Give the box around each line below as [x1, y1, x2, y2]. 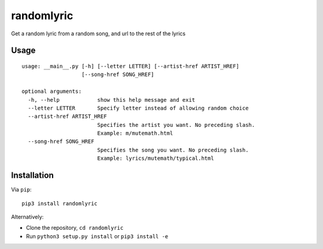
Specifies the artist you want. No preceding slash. [97, 122, 255, 128]
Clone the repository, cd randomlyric [26, 224, 124, 232]
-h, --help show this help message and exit [28, 96, 196, 103]
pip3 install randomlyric [22, 200, 98, 207]
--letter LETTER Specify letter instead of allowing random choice [28, 105, 249, 111]
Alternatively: [11, 213, 44, 220]
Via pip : [11, 186, 32, 193]
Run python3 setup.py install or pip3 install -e [26, 232, 169, 239]
